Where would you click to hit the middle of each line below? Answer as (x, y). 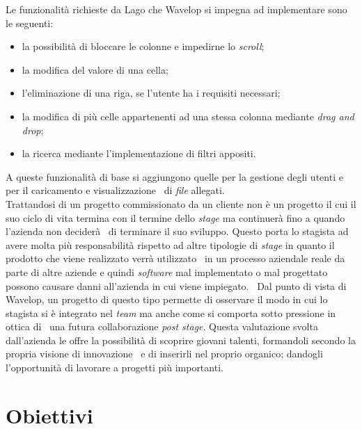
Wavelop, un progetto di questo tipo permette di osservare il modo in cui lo (167, 299)
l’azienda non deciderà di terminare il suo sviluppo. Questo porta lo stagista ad (177, 231)
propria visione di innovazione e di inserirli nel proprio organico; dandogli (164, 354)
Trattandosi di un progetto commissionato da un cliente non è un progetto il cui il (181, 203)
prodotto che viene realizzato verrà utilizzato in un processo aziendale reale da (175, 258)
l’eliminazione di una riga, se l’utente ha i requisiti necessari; (151, 93)
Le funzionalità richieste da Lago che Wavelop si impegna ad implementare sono (176, 9)
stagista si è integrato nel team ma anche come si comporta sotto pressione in (171, 313)
